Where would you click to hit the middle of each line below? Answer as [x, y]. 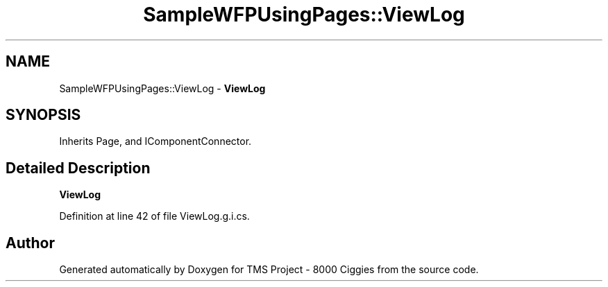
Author [30, 243]
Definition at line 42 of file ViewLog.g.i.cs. [154, 216]
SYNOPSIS [43, 115]
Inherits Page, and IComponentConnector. [155, 141]
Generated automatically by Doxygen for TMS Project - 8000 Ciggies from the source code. [269, 270]
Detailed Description [78, 168]
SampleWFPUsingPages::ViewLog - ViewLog [162, 88]
